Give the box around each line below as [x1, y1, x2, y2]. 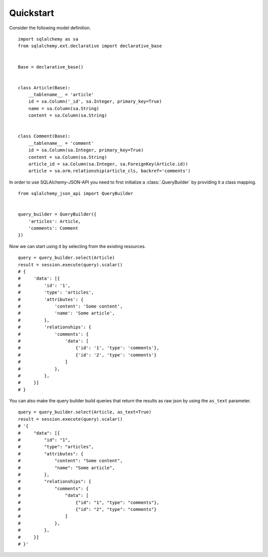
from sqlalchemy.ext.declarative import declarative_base [18, 43, 162, 49]
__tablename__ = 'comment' [28, 140, 94, 146]
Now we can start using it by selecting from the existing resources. [9, 243, 146, 249]
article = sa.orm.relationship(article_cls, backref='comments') [28, 168, 191, 174]
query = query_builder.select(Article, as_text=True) [18, 409, 151, 415]
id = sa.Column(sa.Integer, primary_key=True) [28, 147, 144, 153]
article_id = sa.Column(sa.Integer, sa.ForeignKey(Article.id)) [28, 161, 188, 167]
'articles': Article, [28, 218, 81, 224]
